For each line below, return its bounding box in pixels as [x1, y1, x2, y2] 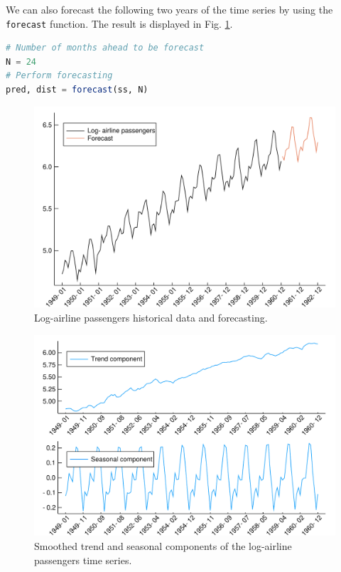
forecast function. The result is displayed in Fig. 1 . [6, 16, 233, 31]
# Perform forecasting [6, 70, 113, 81]
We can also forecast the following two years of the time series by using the [6, 2, 333, 16]
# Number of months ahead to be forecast [6, 43, 205, 53]
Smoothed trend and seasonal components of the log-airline [34, 539, 292, 553]
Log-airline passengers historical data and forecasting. [34, 310, 268, 325]
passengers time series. [34, 552, 132, 567]
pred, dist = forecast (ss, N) [6, 85, 148, 95]
